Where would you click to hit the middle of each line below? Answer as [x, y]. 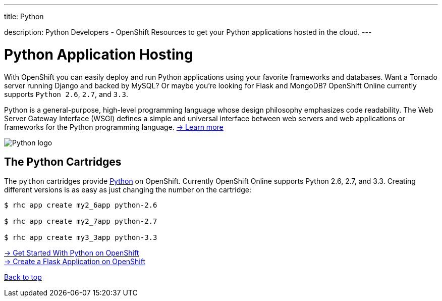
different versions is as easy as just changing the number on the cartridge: [128, 190]
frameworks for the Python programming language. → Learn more [114, 127]
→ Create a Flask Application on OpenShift [75, 262]
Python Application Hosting [99, 54]
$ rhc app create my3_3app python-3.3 [81, 238]
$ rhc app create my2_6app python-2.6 [81, 205]
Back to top [23, 277]
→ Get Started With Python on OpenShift [72, 253]
